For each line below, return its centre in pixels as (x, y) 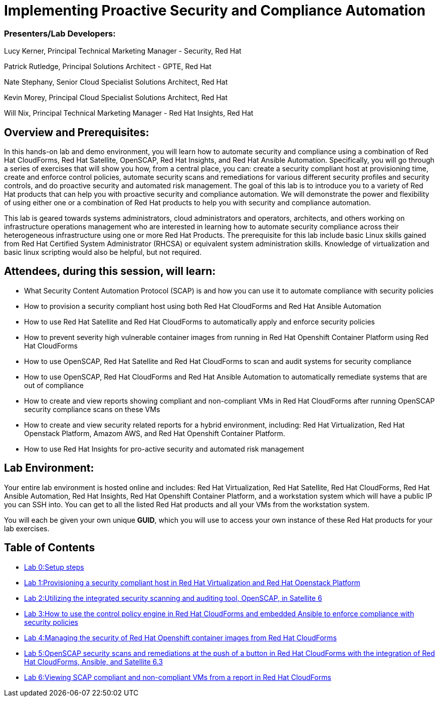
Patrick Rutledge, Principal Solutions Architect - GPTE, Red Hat (108, 67)
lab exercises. (27, 528)
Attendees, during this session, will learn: (110, 271)
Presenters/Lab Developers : (60, 33)
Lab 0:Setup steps (54, 567)
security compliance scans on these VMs (92, 409)
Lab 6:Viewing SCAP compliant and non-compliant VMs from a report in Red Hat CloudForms (178, 677)
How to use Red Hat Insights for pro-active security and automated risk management (164, 449)
